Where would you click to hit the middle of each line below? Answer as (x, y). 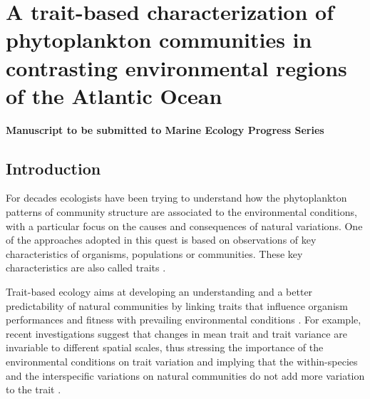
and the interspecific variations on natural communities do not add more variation (185, 375)
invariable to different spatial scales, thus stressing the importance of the (165, 347)
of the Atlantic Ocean (114, 95)
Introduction (53, 168)
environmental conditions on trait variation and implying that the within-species (182, 362)
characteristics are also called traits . (86, 268)
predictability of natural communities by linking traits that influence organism (177, 305)
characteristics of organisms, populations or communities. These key (154, 253)
